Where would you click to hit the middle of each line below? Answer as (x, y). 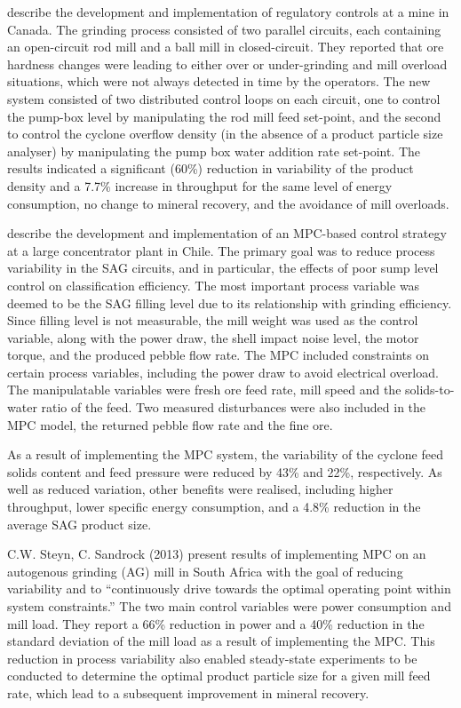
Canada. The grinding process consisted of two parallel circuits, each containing (224, 29)
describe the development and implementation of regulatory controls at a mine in (228, 12)
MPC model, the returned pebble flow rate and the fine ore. (170, 424)
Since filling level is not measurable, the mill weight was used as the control (213, 320)
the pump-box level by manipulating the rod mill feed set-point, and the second (224, 116)
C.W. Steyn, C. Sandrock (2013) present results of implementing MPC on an (217, 554)
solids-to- (430, 390)
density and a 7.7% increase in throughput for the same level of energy (200, 185)
